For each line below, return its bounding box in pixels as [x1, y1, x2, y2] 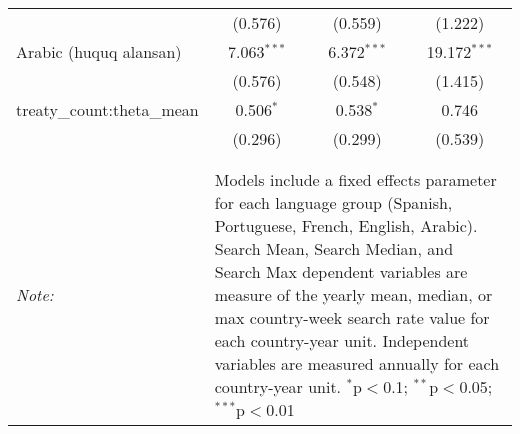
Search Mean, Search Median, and [214, 237, 454, 260]
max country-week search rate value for [214, 306, 490, 329]
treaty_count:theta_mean [16, 98, 199, 121]
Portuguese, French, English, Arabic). [214, 214, 478, 237]
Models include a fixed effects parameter [214, 168, 497, 191]
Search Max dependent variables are [214, 260, 468, 283]
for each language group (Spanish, [214, 191, 453, 214]
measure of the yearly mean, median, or [214, 283, 493, 306]
